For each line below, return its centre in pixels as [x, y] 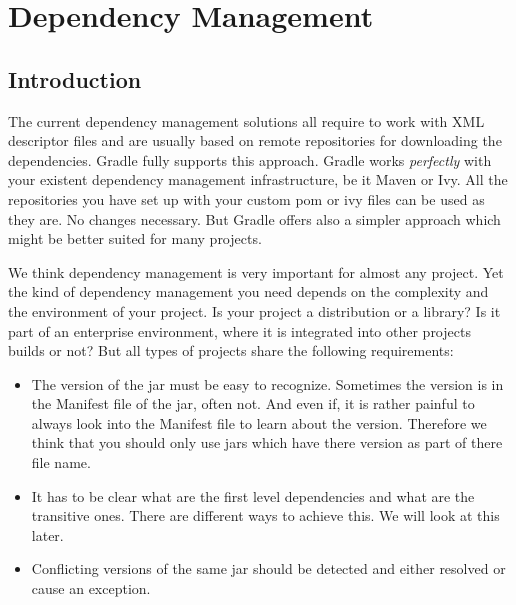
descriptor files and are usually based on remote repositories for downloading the [255, 140]
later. [47, 534]
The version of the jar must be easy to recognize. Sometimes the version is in [267, 383]
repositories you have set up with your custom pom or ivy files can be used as [246, 198]
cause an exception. [91, 588]
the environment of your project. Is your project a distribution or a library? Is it [254, 310]
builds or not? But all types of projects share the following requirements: [231, 350]
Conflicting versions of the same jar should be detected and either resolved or [268, 568]
